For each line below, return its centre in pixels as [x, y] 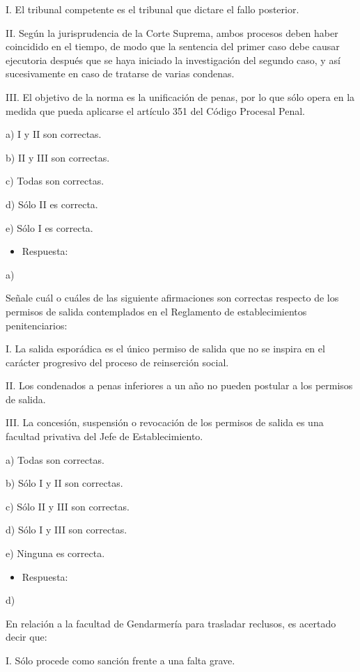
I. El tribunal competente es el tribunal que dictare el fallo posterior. [152, 9]
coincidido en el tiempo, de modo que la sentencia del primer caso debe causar [173, 46]
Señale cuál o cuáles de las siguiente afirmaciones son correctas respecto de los [172, 298]
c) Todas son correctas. [55, 181]
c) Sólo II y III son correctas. [68, 506]
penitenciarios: [37, 325]
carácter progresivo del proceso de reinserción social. [117, 362]
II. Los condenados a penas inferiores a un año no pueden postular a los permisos [179, 385]
